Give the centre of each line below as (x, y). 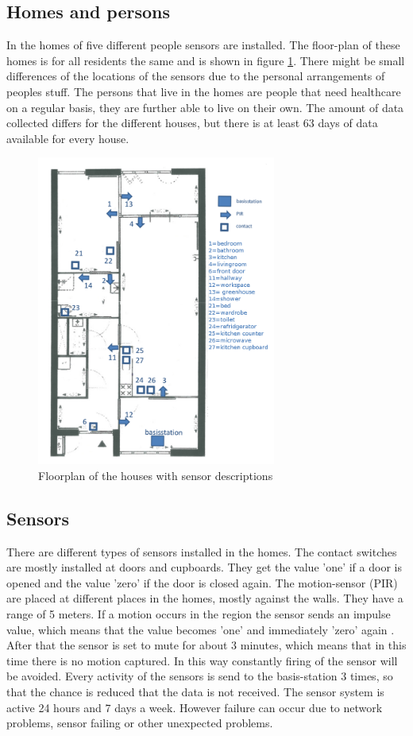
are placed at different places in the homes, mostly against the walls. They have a (205, 598)
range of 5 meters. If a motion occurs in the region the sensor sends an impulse (199, 613)
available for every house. (68, 138)
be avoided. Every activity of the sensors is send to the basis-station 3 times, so (200, 676)
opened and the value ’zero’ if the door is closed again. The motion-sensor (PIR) (202, 582)
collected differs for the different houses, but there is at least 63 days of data (192, 123)
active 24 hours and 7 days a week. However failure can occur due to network (195, 707)
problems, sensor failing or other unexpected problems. (140, 723)
